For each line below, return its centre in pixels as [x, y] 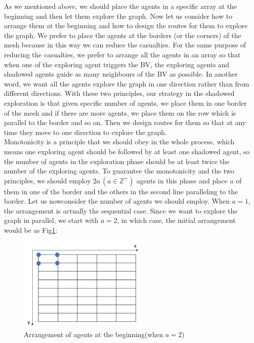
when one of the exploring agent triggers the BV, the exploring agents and [117, 64]
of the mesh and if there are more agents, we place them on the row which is [120, 112]
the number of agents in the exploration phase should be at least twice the [117, 161]
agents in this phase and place [182, 180]
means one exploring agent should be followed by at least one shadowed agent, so [127, 151]
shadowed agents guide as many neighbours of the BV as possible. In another [121, 74]
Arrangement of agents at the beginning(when [94, 334]
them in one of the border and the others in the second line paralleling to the [121, 191]
